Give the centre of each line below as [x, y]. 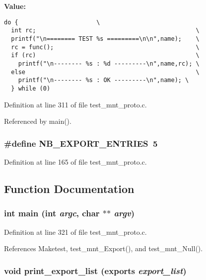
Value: [15, 6]
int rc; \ [105, 31]
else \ [105, 72]
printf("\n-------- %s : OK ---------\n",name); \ [103, 80]
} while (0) [31, 88]
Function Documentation [69, 188]
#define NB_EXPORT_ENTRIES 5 [81, 143]
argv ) [124, 213]
